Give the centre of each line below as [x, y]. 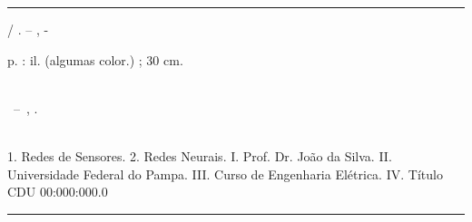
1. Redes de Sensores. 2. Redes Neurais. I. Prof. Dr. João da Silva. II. [200, 155]
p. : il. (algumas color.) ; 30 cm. [95, 59]
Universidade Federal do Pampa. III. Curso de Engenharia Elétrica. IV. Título [225, 174]
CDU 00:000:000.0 [58, 192]
